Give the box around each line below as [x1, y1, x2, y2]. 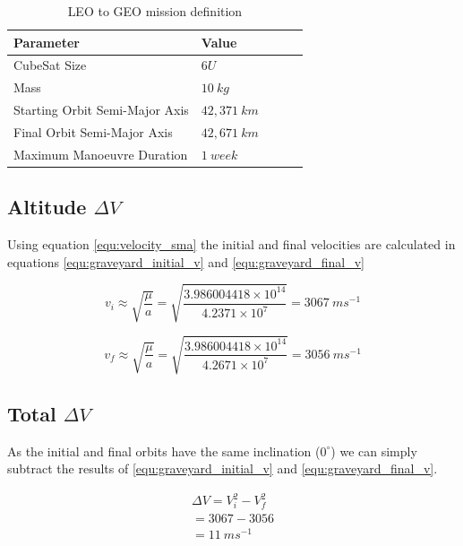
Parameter [13, 32, 80, 51]
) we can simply [330, 441, 417, 460]
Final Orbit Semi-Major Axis [13, 122, 173, 141]
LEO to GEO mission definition [67, 2, 243, 20]
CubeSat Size [13, 56, 87, 74]
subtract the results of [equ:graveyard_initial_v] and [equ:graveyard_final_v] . [7, 459, 438, 478]
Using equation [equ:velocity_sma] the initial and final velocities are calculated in [7, 235, 456, 254]
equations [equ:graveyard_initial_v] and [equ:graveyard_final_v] [7, 252, 364, 271]
